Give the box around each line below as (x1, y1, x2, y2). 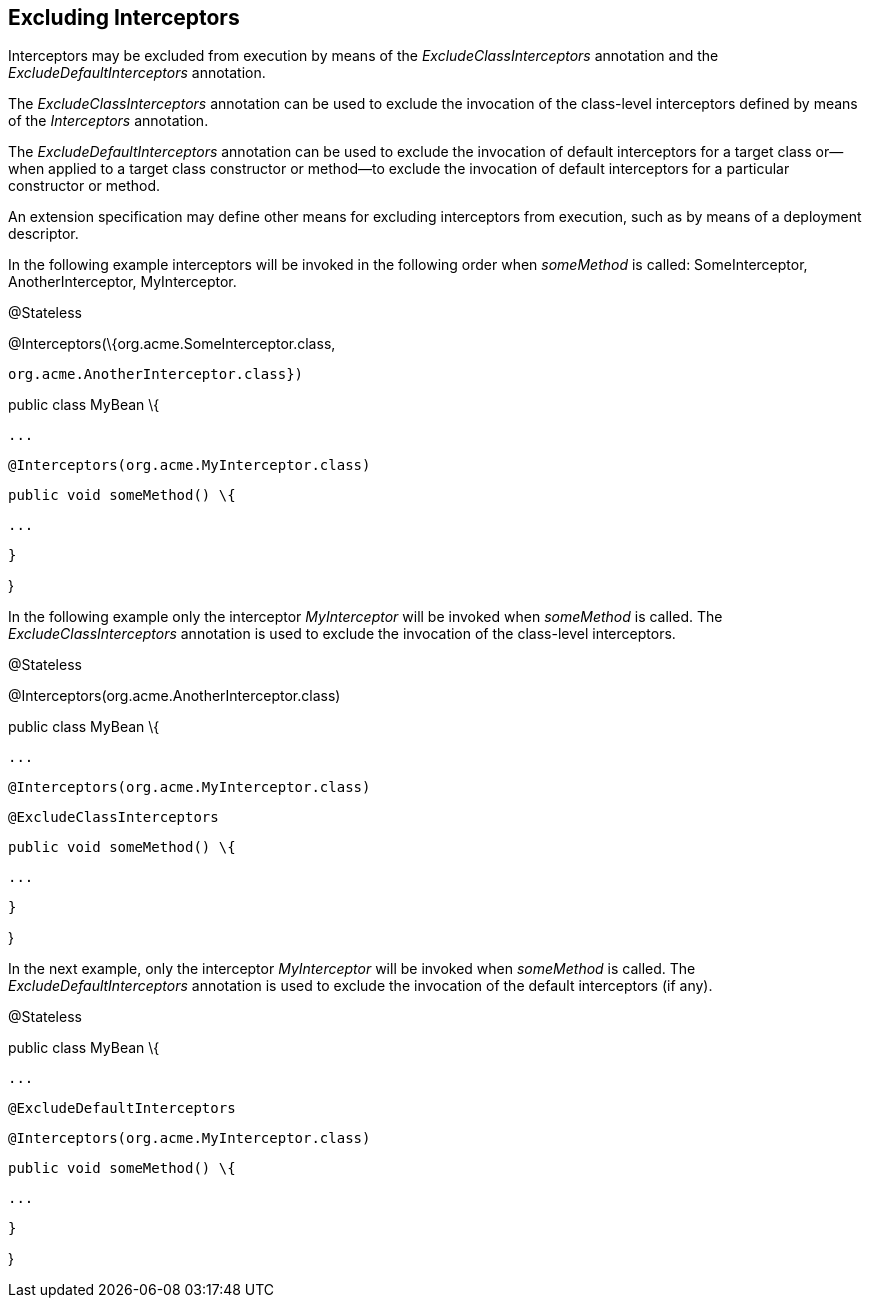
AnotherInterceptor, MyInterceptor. (8, 273, 237, 291)
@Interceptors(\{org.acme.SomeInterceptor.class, (8, 335, 336, 353)
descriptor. (8, 225, 79, 243)
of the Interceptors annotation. (8, 112, 209, 130)
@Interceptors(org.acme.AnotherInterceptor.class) (8, 687, 341, 705)
